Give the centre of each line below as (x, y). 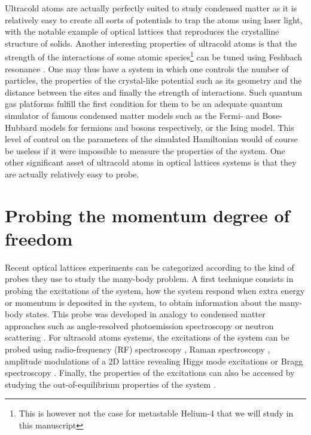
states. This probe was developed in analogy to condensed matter (146, 314)
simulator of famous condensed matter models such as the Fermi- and (132, 115)
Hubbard (21, 127)
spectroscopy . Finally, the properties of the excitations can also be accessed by (150, 373)
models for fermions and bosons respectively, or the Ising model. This (167, 127)
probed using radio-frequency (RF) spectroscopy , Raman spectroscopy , (138, 349)
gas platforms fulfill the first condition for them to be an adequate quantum (144, 104)
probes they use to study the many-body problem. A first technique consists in (149, 279)
